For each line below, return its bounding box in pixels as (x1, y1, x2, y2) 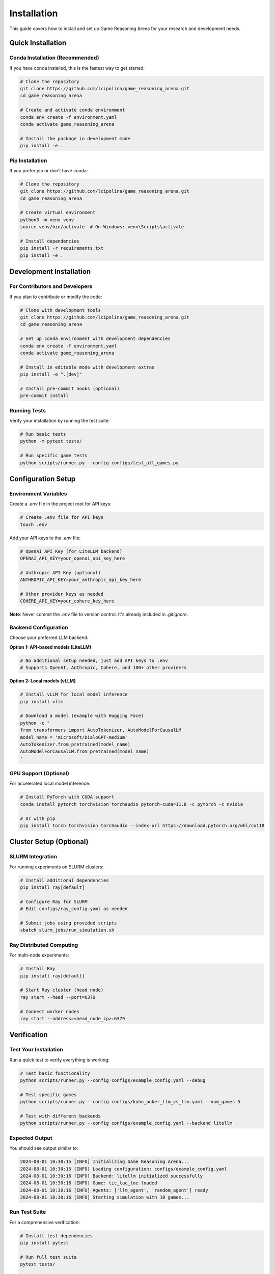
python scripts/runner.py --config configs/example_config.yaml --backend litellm (20, 1120, 233, 1126)
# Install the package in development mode (20, 136, 131, 141)
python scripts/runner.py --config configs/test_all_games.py (20, 460, 179, 466)
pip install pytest (20, 1240, 69, 1246)
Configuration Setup (9, 474, 76, 483)
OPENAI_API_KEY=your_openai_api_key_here (20, 555, 125, 562)
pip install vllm (20, 699, 64, 704)
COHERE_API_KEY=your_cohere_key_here (20, 598, 115, 604)
